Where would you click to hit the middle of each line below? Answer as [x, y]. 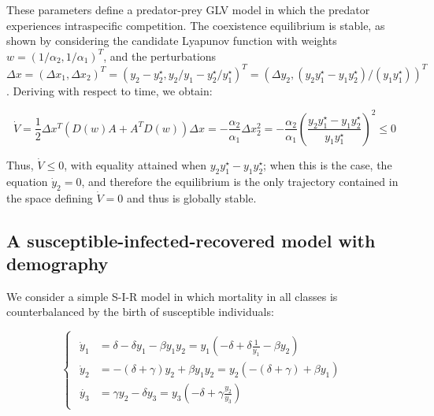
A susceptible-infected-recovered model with [191, 240]
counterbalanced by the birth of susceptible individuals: [140, 312]
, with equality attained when [135, 164]
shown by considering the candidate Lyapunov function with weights [172, 41]
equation [27, 181]
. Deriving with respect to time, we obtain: [109, 90]
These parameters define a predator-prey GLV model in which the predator [188, 9]
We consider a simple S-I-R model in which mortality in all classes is [172, 296]
